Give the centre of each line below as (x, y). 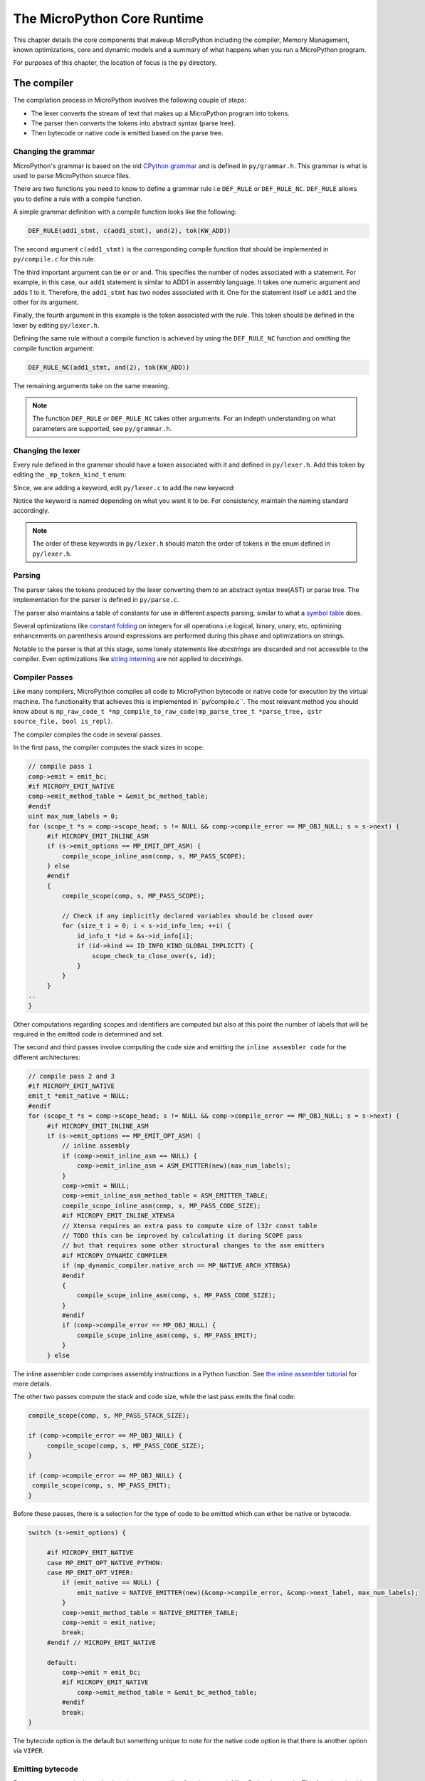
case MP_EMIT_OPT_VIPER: (90, 1573)
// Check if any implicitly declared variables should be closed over (188, 916)
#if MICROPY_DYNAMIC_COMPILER (114, 1255)
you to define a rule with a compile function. (78, 199)
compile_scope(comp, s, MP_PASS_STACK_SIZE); (109, 1416)
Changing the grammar (54, 152)
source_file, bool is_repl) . (63, 721)
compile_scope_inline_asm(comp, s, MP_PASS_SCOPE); (154, 856)
